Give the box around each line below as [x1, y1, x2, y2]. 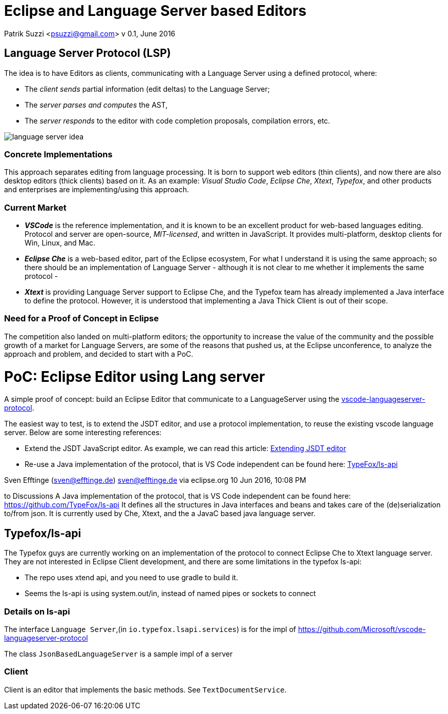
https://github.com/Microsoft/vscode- [298, 624, 426, 634]
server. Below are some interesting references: [4, 428, 162, 437]
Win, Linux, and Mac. [25, 238, 96, 248]
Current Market [4, 202, 67, 213]
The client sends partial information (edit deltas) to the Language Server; [25, 84, 270, 93]
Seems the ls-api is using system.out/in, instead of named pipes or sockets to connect [25, 589, 316, 598]
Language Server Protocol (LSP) [4, 47, 171, 60]
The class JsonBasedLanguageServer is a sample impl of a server [4, 649, 233, 658]
